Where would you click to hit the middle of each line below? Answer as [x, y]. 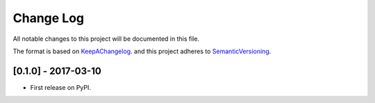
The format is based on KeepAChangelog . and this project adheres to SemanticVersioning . [142, 51]
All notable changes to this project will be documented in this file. [106, 39]
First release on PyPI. [61, 87]
